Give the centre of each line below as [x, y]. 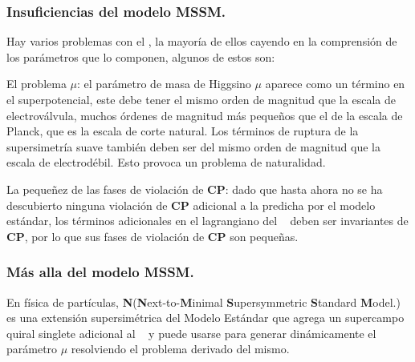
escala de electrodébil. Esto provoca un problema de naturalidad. [166, 162]
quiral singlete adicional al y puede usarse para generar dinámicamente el [191, 333]
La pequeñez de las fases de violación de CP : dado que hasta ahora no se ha [195, 189]
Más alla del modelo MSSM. [100, 272]
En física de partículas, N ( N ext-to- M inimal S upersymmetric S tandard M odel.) [203, 302]
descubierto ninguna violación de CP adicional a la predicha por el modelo [191, 205]
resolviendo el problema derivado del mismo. [180, 349]
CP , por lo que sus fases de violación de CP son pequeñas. [153, 236]
